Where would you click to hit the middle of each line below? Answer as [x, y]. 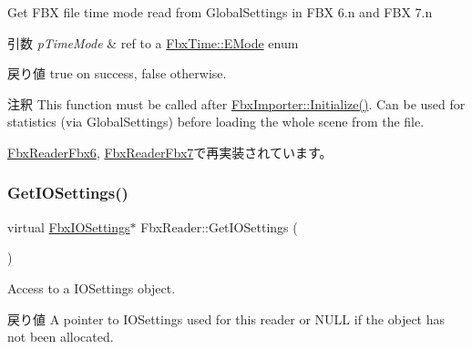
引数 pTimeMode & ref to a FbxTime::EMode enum [153, 42]
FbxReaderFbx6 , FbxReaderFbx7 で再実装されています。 [170, 152]
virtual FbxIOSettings [69, 226]
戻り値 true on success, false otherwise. [117, 73]
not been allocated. [61, 337]
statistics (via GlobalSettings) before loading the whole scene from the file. [216, 122]
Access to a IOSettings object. [92, 287]
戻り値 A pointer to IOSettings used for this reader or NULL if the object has [226, 318]
